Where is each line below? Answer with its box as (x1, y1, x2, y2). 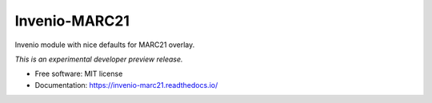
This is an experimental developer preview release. (14, 54, 183, 64)
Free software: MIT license (34, 69, 123, 79)
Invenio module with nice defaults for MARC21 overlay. (14, 40, 195, 50)
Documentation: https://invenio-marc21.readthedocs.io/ (34, 80, 218, 89)
